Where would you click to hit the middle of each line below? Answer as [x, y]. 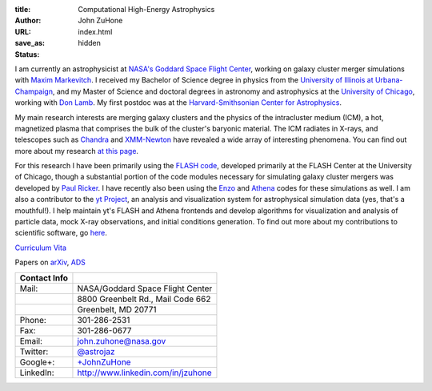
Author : [28, 21]
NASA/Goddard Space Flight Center [145, 288]
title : [23, 9]
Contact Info [44, 278]
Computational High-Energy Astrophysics [146, 9]
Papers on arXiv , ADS [50, 262]
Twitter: [34, 351]
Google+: [37, 362]
